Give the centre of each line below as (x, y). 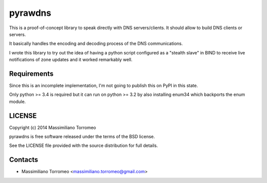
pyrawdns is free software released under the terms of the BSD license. (82, 137)
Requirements (31, 73)
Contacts (24, 160)
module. (18, 101)
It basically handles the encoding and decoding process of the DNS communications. (96, 44)
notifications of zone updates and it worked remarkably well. (71, 60)
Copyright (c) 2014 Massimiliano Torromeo (53, 127)
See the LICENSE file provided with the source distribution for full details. (84, 145)
